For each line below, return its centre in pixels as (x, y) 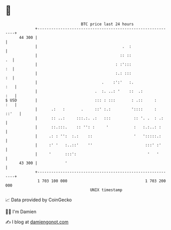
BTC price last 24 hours (108, 24)
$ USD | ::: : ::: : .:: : (81, 100)
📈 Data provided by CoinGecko (39, 200)
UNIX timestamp (106, 190)
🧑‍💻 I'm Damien (21, 212)
